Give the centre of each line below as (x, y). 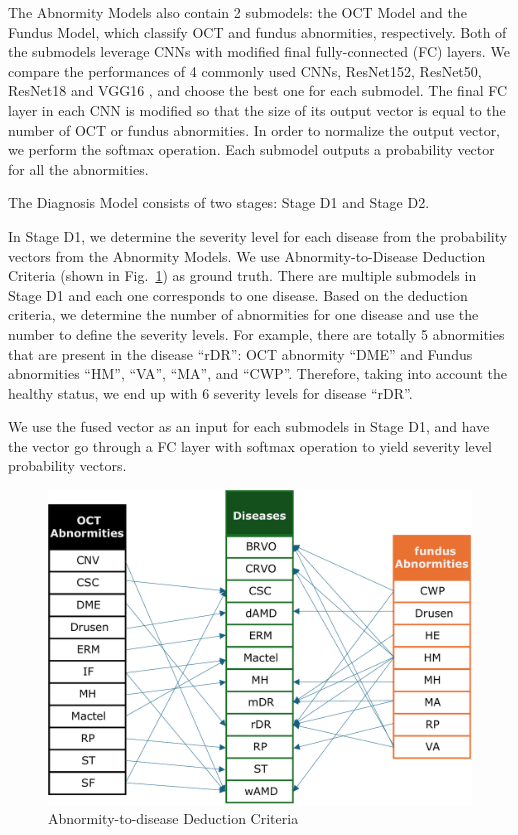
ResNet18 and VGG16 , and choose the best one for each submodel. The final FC (258, 90)
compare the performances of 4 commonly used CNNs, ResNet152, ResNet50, (245, 70)
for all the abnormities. (78, 168)
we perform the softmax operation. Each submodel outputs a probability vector (251, 149)
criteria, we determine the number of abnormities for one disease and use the (243, 314)
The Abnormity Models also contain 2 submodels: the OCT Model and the (237, 12)
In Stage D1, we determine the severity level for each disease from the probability (258, 235)
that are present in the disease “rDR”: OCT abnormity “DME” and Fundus (240, 353)
